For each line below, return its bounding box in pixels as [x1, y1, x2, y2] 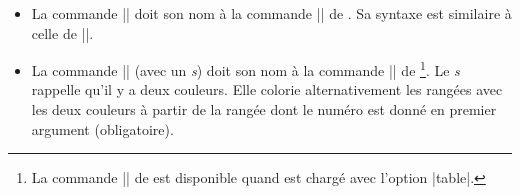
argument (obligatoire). [31, 118, 174, 139]
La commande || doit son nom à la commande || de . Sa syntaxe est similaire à [31, 3, 512, 23]
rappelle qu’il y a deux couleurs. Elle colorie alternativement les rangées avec [31, 79, 503, 100]
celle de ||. [31, 22, 94, 43]
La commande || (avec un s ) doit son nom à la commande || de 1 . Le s [31, 57, 460, 80]
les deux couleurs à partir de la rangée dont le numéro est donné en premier [31, 99, 497, 120]
